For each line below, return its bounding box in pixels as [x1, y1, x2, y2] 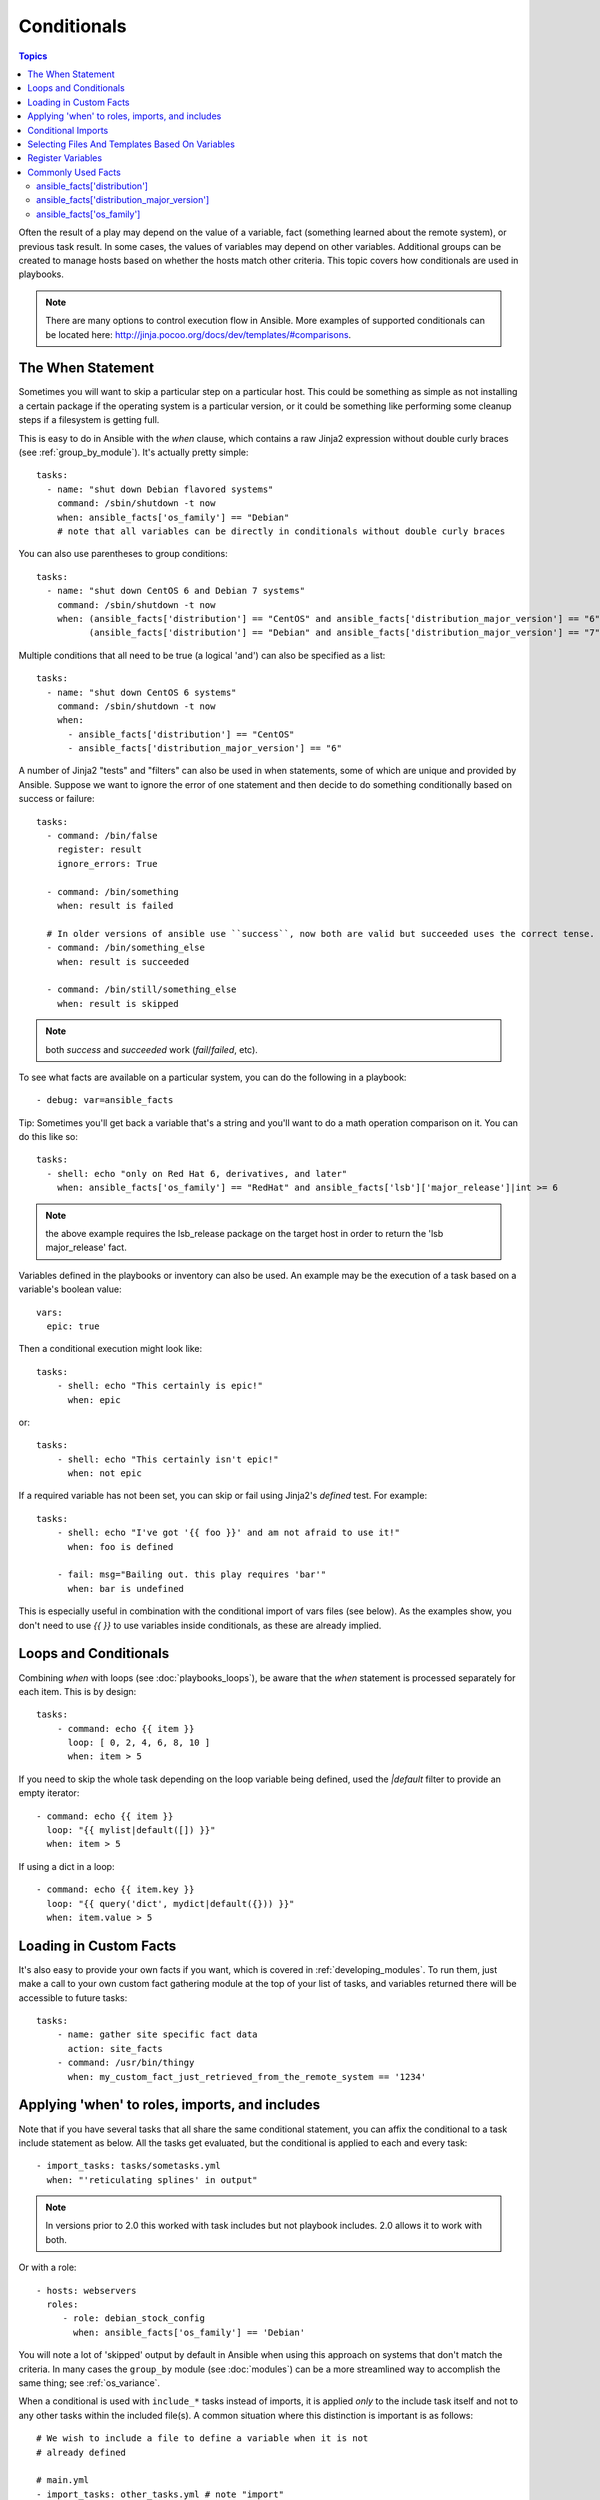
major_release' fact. [45, 1241, 127, 1254]
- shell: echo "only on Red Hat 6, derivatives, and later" [46, 1168, 348, 1179]
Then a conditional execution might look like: [18, 1343, 203, 1355]
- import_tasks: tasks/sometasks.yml [36, 2160, 222, 2172]
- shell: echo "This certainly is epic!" [56, 1380, 264, 1392]
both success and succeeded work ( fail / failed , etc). [45, 1043, 259, 1055]
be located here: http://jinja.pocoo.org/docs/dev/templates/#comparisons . [45, 328, 352, 340]
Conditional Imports [27, 124, 109, 136]
